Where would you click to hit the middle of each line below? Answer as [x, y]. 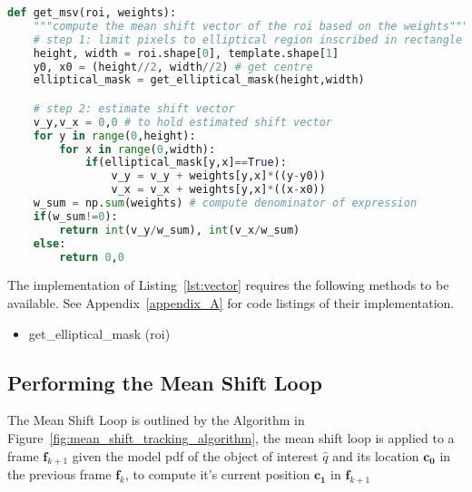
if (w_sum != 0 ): [75, 216]
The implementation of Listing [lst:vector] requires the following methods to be [228, 285]
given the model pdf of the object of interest [195, 455]
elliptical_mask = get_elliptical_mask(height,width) [199, 80]
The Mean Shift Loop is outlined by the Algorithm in [156, 420]
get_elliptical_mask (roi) [99, 333]
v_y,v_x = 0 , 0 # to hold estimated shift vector [183, 122]
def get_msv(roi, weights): [92, 13]
